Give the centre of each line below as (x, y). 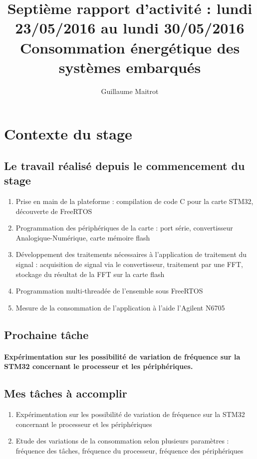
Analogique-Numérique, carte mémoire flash (83, 237)
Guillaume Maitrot (130, 91)
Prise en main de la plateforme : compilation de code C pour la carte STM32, (134, 201)
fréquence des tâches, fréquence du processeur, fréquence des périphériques (129, 450)
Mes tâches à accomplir (66, 393)
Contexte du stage (68, 134)
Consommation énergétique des (130, 47)
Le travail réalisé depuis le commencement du (125, 165)
